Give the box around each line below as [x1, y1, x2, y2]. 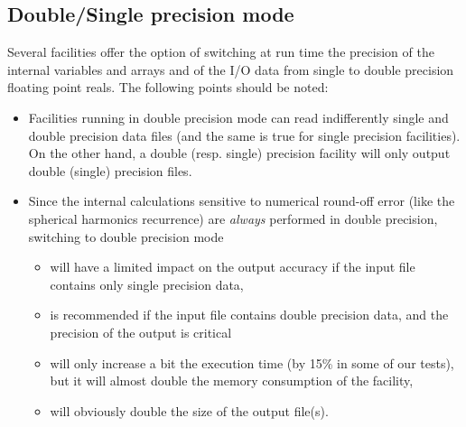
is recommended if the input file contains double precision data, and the [50, 305, 449, 324]
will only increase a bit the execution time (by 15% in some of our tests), [50, 353, 454, 372]
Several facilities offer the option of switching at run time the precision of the [7, 42, 434, 61]
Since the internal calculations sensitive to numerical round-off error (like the [28, 191, 455, 210]
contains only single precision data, [50, 274, 244, 293]
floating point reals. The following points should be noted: [7, 78, 329, 97]
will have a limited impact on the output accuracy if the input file [50, 257, 415, 276]
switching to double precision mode [28, 227, 224, 246]
